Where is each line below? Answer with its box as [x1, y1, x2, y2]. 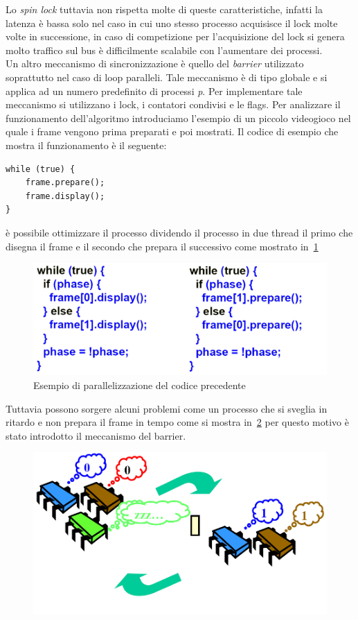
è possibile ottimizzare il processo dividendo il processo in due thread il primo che [6, 225, 353, 239]
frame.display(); [25, 191, 105, 201]
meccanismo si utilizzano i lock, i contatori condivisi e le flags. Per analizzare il [6, 97, 341, 112]
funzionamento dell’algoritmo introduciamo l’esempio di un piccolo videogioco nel [6, 110, 351, 125]
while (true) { [6, 164, 75, 174]
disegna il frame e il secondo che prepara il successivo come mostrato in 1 [6, 239, 319, 253]
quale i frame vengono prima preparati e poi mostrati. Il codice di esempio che [6, 124, 339, 139]
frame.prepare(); [25, 178, 105, 188]
